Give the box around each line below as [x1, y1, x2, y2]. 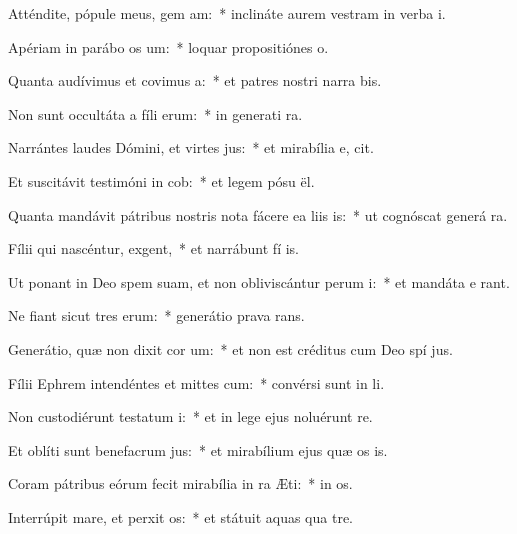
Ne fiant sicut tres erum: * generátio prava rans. [8, 305, 305, 326]
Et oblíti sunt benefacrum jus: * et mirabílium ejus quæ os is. [8, 439, 388, 460]
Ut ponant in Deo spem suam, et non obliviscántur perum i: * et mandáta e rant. [8, 271, 510, 292]
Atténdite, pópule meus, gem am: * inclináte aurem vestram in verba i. [8, 3, 446, 23]
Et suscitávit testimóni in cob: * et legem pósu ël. [8, 170, 315, 191]
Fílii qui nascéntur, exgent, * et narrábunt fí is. [8, 238, 300, 259]
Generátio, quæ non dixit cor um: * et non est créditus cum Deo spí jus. [8, 338, 453, 359]
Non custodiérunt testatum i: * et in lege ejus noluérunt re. [8, 406, 373, 427]
